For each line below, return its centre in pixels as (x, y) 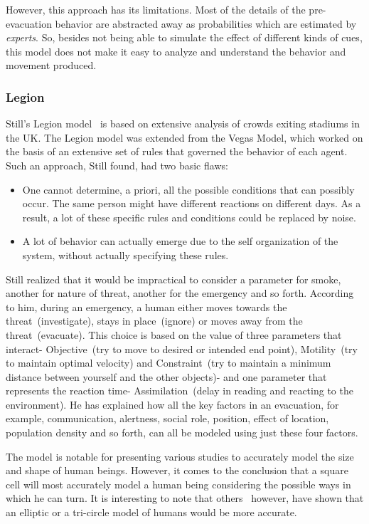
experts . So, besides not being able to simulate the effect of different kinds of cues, (184, 37)
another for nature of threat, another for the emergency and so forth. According (180, 293)
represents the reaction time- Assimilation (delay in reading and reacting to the (180, 391)
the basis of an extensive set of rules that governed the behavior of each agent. (177, 151)
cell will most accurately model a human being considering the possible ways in (178, 484)
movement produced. (51, 65)
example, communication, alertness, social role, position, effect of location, (167, 418)
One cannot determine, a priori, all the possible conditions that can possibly (188, 189)
